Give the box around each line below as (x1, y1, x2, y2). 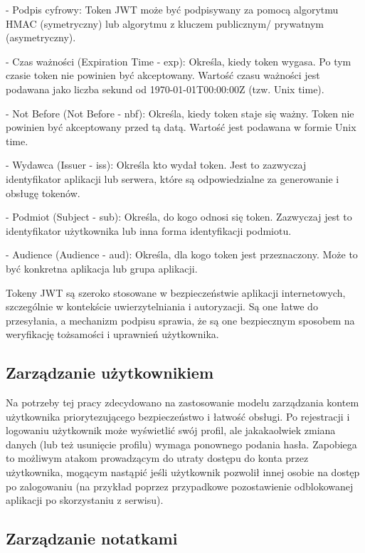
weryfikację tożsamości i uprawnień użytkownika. (6, 327, 219, 342)
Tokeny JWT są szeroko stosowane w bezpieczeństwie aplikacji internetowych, (6, 285, 346, 300)
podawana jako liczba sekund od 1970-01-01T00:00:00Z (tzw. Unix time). (6, 81, 324, 96)
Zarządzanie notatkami (6, 527, 178, 549)
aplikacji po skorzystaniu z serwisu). (6, 493, 164, 507)
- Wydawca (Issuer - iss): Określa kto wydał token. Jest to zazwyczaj (6, 157, 307, 172)
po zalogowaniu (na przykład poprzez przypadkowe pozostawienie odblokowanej (6, 478, 354, 493)
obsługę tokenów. (6, 185, 80, 200)
